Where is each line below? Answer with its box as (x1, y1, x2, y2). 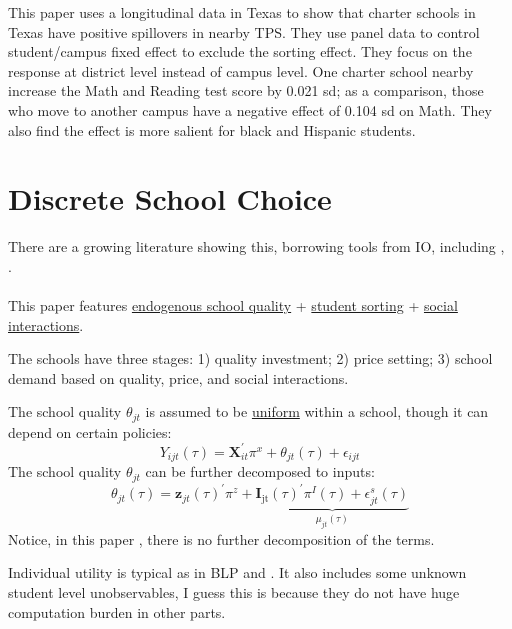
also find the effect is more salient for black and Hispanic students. (8, 119, 416, 140)
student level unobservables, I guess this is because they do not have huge (8, 582, 460, 603)
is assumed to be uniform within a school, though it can (145, 401, 489, 422)
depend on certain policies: (8, 421, 172, 442)
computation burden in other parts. (8, 601, 226, 622)
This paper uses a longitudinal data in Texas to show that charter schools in (8, 2, 476, 22)
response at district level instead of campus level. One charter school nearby (8, 60, 474, 81)
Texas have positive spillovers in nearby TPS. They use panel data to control (8, 21, 480, 42)
